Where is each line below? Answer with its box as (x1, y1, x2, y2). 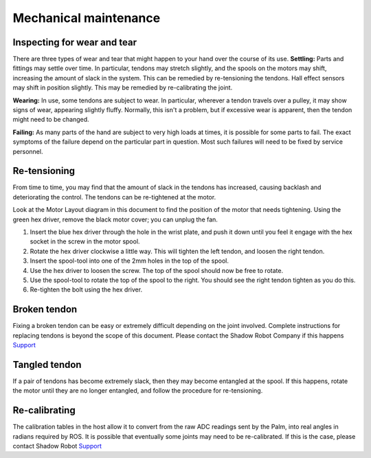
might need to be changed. (12, 116, 89, 124)
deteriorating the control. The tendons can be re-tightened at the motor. (12, 193, 216, 201)
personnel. (12, 147, 43, 155)
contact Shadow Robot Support (12, 442, 102, 450)
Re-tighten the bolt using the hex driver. (30, 285, 143, 294)
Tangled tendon (12, 358, 82, 371)
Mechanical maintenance (12, 10, 161, 25)
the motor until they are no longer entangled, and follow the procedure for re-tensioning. (12, 386, 263, 395)
